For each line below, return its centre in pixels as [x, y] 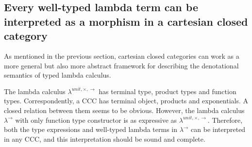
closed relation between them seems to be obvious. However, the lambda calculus [124, 110]
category [26, 36]
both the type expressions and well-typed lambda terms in [91, 129]
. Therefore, [225, 120]
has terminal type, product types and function [168, 91]
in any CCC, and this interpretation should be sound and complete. [105, 139]
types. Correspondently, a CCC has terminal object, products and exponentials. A [126, 101]
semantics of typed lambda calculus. [58, 75]
